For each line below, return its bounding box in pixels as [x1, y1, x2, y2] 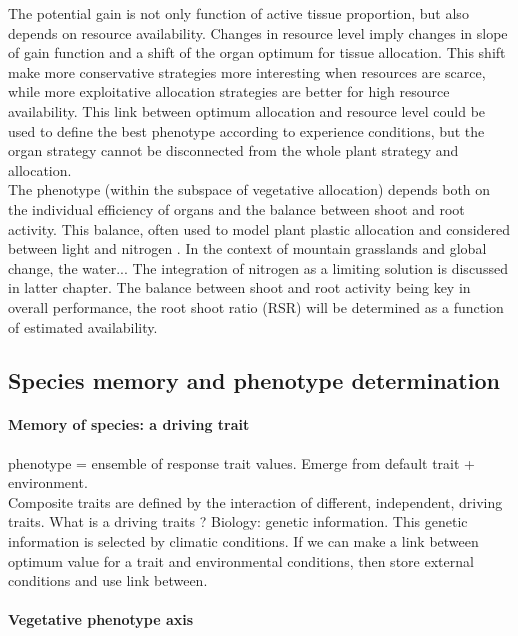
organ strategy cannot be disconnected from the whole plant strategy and [8, 140, 459, 161]
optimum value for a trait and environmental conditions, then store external [8, 550, 474, 571]
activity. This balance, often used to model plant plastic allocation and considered [8, 218, 511, 239]
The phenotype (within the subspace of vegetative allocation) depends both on [8, 179, 491, 200]
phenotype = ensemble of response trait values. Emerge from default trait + [8, 452, 475, 473]
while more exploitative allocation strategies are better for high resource [8, 81, 450, 102]
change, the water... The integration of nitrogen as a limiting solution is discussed [8, 257, 508, 278]
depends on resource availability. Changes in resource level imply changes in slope [8, 22, 508, 43]
